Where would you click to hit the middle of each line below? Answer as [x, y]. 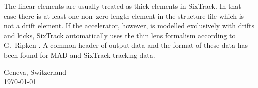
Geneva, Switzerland [35, 71]
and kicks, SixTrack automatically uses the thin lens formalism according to [120, 35]
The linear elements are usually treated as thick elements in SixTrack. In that [123, 6]
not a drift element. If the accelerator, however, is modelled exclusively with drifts [129, 26]
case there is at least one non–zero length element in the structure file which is [124, 16]
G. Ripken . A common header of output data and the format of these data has [126, 45]
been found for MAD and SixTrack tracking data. [80, 54]
